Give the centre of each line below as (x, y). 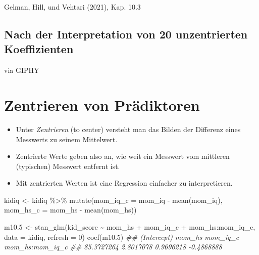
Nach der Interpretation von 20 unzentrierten (126, 34)
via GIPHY (22, 70)
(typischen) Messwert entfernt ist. (68, 166)
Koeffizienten (39, 49)
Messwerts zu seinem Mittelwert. (67, 139)
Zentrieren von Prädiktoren (102, 104)
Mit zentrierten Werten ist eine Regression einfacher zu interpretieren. (124, 183)
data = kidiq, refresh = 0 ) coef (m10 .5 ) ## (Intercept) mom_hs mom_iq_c (122, 237)
